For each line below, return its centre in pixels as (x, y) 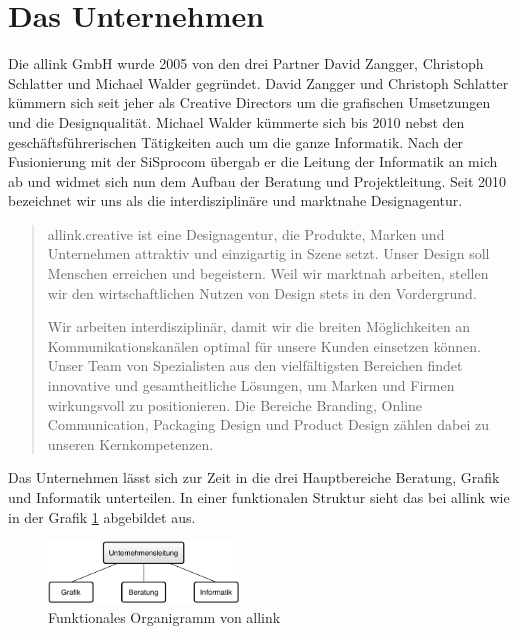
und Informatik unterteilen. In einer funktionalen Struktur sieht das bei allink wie (259, 497)
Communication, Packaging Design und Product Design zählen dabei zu (268, 424)
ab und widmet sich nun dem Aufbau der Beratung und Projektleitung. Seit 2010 (257, 180)
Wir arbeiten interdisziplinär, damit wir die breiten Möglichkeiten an (259, 326)
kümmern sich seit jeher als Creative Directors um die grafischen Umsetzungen (249, 102)
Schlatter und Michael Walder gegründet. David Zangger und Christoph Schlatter (258, 82)
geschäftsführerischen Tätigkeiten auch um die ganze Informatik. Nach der (236, 141)
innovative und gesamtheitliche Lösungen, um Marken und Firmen (251, 385)
